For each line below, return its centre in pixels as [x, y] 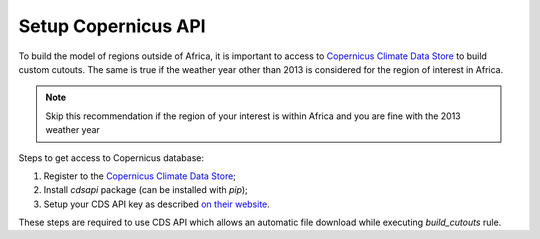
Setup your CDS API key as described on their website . [156, 204]
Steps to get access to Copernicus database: [111, 157]
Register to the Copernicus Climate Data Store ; [140, 176]
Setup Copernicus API [112, 26]
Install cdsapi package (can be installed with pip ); [146, 190]
